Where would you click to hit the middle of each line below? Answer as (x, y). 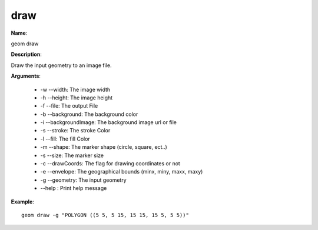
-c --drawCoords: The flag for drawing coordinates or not (110, 164)
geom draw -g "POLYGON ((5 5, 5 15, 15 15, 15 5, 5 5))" (105, 215)
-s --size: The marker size (72, 155)
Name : (19, 33)
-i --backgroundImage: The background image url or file (108, 122)
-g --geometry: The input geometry (83, 180)
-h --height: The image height (77, 98)
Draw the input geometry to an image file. (61, 65)
